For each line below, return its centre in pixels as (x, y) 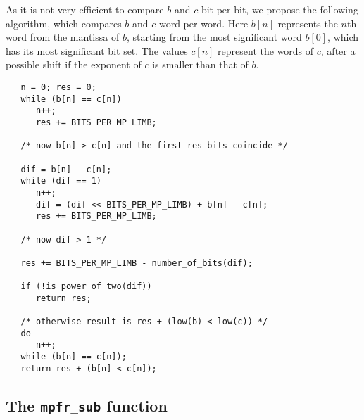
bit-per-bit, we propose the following (280, 9)
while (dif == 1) (61, 181)
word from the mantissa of (63, 37)
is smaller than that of (200, 64)
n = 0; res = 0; (58, 87)
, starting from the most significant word (214, 37)
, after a (338, 50)
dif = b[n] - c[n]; (66, 169)
